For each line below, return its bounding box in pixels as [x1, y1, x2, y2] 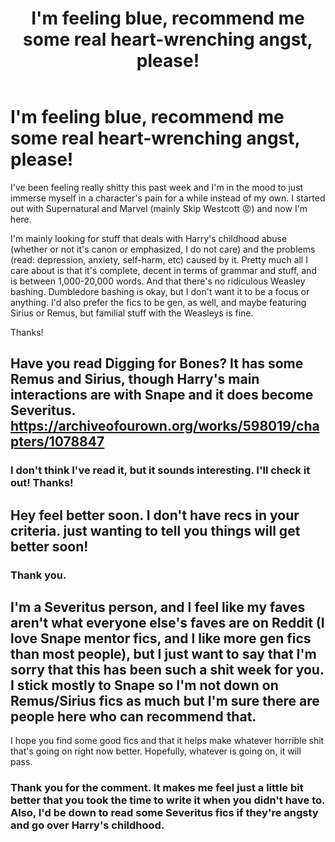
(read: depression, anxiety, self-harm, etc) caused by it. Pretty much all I [10, 253, 308, 266]
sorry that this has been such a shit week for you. [10, 661, 325, 678]
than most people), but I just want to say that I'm [10, 645, 317, 662]
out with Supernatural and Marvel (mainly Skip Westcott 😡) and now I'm [10, 202, 308, 214]
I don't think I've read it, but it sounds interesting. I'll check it [10, 463, 311, 477]
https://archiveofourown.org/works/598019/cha [10, 418, 320, 435]
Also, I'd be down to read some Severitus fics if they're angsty [10, 806, 319, 820]
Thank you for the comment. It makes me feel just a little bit [10, 781, 304, 795]
